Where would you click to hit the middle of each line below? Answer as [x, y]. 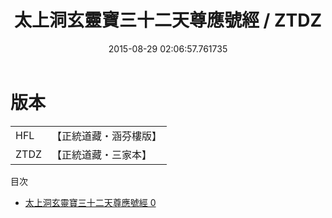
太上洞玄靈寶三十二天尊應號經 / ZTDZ [168, 20]
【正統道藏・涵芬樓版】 [107, 136]
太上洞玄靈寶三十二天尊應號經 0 [90, 202]
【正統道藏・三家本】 [102, 154]
